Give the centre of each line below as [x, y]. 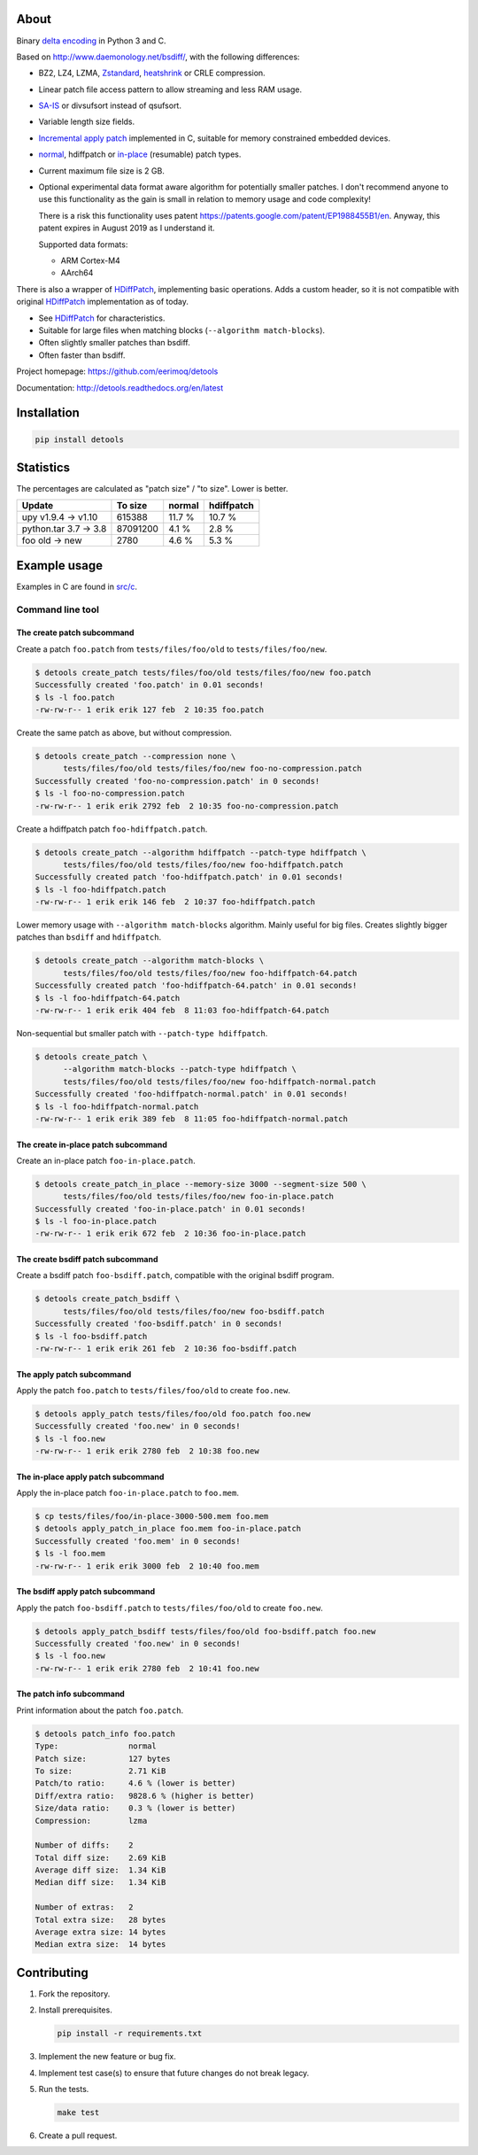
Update [38, 506]
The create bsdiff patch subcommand [87, 1260]
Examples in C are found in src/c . [77, 586]
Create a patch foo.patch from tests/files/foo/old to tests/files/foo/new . [172, 649]
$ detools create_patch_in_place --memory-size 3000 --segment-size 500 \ [201, 1184]
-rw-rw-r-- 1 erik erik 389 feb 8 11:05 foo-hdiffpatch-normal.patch [192, 1119]
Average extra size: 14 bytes [100, 1932]
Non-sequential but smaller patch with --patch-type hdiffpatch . [142, 1033]
